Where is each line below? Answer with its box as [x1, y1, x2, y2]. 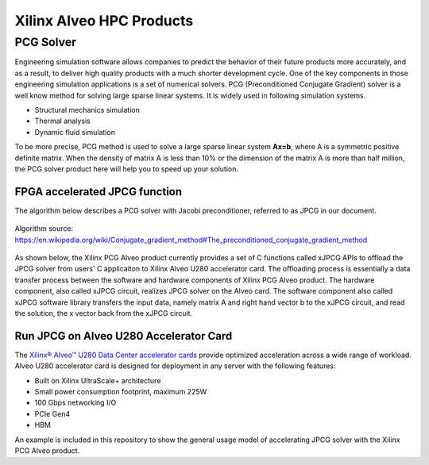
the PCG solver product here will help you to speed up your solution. [14, 163, 238, 174]
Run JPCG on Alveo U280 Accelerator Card [14, 329, 233, 343]
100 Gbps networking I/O [34, 398, 117, 408]
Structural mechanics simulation [34, 105, 141, 114]
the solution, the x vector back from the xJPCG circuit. [14, 308, 193, 317]
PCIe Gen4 [34, 409, 71, 418]
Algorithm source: [14, 224, 74, 233]
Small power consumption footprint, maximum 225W [34, 387, 207, 397]
